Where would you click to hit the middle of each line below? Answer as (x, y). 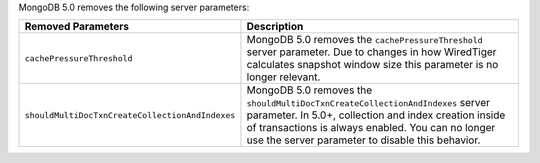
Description (275, 27)
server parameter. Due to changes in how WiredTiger (371, 52)
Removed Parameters (77, 27)
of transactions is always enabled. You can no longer (371, 128)
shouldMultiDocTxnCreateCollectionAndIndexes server (368, 103)
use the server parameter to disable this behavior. (363, 140)
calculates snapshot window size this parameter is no (372, 65)
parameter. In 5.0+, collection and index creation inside (376, 115)
